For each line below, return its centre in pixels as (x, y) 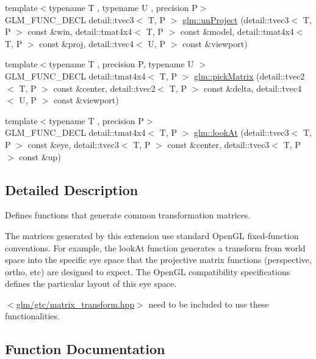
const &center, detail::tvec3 (218, 144)
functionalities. (32, 316)
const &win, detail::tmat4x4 (80, 31)
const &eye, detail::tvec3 (73, 144)
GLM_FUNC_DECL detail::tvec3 (70, 19)
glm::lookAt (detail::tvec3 (242, 132)
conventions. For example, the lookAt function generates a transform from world (155, 247)
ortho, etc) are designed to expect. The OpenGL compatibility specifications (148, 271)
